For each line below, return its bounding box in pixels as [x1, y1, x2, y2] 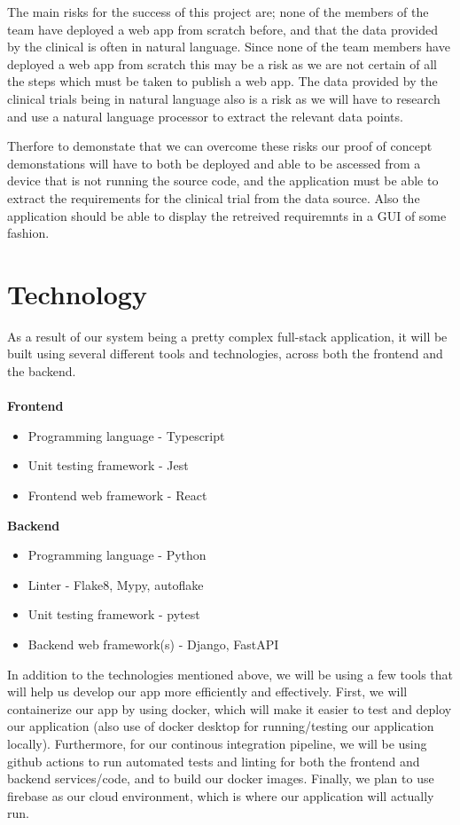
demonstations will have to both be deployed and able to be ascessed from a [7, 153, 421, 172]
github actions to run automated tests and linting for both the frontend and [7, 751, 420, 770]
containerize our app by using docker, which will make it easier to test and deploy [7, 699, 452, 718]
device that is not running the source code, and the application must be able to [7, 171, 439, 190]
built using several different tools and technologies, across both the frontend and [7, 344, 443, 363]
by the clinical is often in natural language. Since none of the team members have [7, 37, 450, 56]
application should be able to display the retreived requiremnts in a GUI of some [7, 206, 447, 224]
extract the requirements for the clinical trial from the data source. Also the [7, 188, 420, 207]
